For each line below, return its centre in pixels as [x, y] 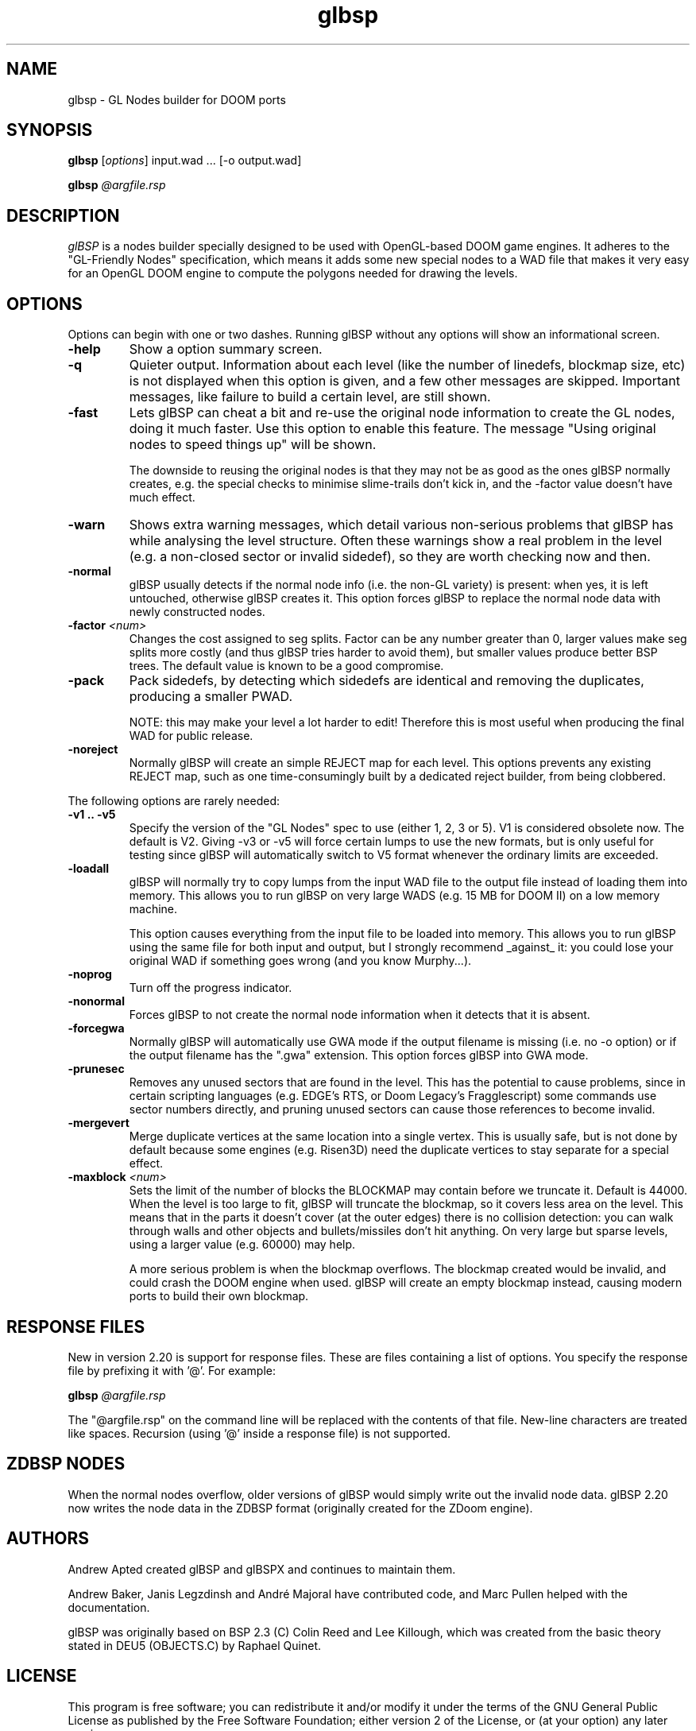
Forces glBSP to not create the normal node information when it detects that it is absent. [360, 1015]
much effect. [162, 498]
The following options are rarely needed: [174, 801]
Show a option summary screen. [226, 349]
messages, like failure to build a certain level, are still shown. [310, 397]
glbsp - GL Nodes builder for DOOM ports [177, 99]
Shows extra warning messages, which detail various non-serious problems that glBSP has [401, 525]
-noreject [93, 749]
